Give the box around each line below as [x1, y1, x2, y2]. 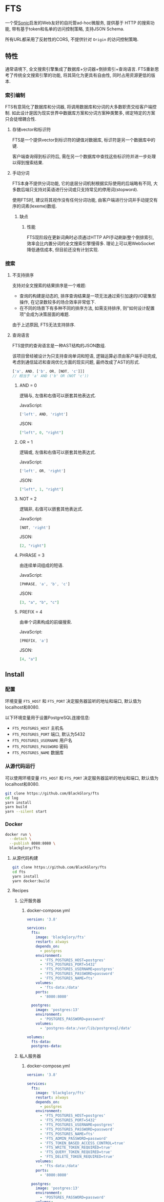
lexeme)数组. [31, 203, 57, 209]
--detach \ [9, 837, 32, 842]
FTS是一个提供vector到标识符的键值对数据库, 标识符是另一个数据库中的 [12, 137, 155, 143]
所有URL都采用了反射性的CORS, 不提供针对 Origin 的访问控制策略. [5, 36, 139, 42]
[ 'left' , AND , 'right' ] [19, 412, 68, 417]
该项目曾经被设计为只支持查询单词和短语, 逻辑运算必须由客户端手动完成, [12, 353, 157, 359]
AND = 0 [19, 383, 37, 388]
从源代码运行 [5, 763, 36, 770]
